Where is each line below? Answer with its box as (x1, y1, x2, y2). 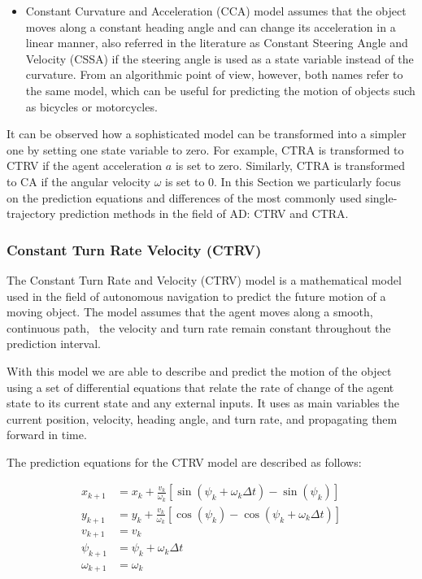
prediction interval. (7, 335, 101, 352)
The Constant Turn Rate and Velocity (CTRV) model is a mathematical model (7, 271, 402, 288)
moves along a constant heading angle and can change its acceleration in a (25, 18, 396, 35)
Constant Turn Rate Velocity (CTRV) (7, 239, 262, 259)
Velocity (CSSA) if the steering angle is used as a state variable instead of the (25, 50, 414, 67)
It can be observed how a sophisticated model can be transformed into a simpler (7, 125, 407, 142)
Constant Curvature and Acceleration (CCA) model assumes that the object (25, 2, 407, 19)
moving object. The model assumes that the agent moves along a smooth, (7, 303, 373, 320)
